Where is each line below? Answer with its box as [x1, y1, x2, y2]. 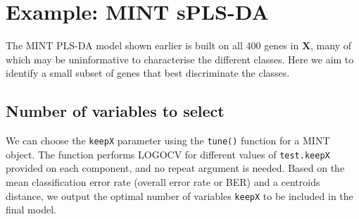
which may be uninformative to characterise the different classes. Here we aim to [6, 51, 354, 66]
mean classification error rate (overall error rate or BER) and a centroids [6, 175, 320, 189]
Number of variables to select [6, 100, 225, 122]
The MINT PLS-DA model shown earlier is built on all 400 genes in [6, 38, 299, 53]
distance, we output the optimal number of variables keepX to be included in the [6, 188, 353, 203]
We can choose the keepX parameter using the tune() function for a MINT [6, 133, 330, 148]
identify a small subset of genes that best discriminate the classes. [6, 65, 290, 80]
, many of [310, 38, 351, 53]
